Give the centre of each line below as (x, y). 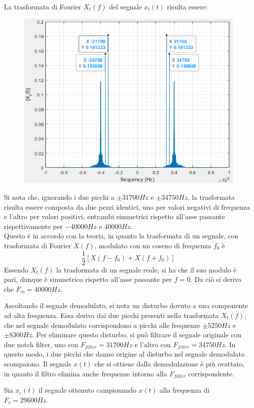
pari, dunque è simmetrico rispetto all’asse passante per (88, 279)
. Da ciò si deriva (216, 279)
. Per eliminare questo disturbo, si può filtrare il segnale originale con (137, 335)
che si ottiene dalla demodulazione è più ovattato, (169, 363)
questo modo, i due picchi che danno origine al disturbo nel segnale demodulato (124, 354)
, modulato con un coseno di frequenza (153, 245)
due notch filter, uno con (41, 344)
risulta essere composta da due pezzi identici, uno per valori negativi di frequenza (127, 206)
